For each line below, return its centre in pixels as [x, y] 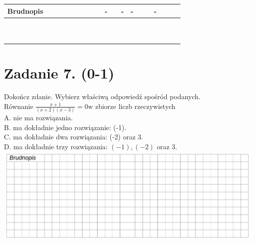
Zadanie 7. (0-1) [59, 73]
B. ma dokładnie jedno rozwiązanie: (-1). [65, 127]
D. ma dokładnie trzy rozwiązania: [56, 146]
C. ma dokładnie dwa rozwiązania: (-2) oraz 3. [74, 137]
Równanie [19, 106]
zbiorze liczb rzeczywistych [135, 106]
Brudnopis [25, 11]
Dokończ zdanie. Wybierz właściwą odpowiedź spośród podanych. [102, 96]
